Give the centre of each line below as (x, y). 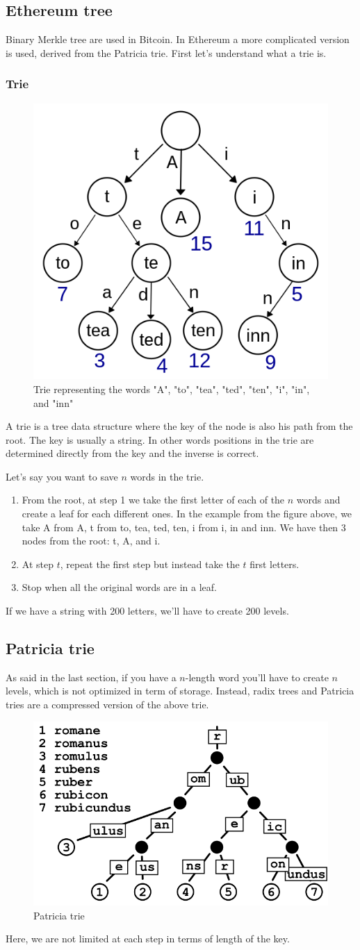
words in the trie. (167, 476)
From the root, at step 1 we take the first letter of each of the (153, 500)
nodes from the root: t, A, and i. (91, 541)
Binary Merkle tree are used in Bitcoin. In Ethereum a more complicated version (178, 39)
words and (318, 500)
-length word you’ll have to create (257, 677)
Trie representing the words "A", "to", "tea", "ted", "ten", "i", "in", (172, 389)
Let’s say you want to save (62, 476)
